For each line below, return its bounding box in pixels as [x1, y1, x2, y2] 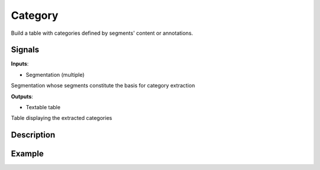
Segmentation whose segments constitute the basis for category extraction [11, 82, 196, 89]
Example [11, 149, 44, 159]
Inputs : [11, 60, 29, 67]
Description [11, 130, 56, 140]
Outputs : [11, 93, 34, 100]
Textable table [25, 104, 60, 111]
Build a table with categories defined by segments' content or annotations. [11, 30, 193, 37]
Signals [11, 45, 40, 55]
